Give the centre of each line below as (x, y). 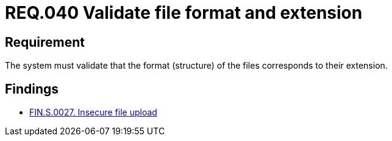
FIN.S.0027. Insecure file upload (93, 112)
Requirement (45, 42)
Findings (32, 89)
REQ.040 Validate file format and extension (184, 13)
